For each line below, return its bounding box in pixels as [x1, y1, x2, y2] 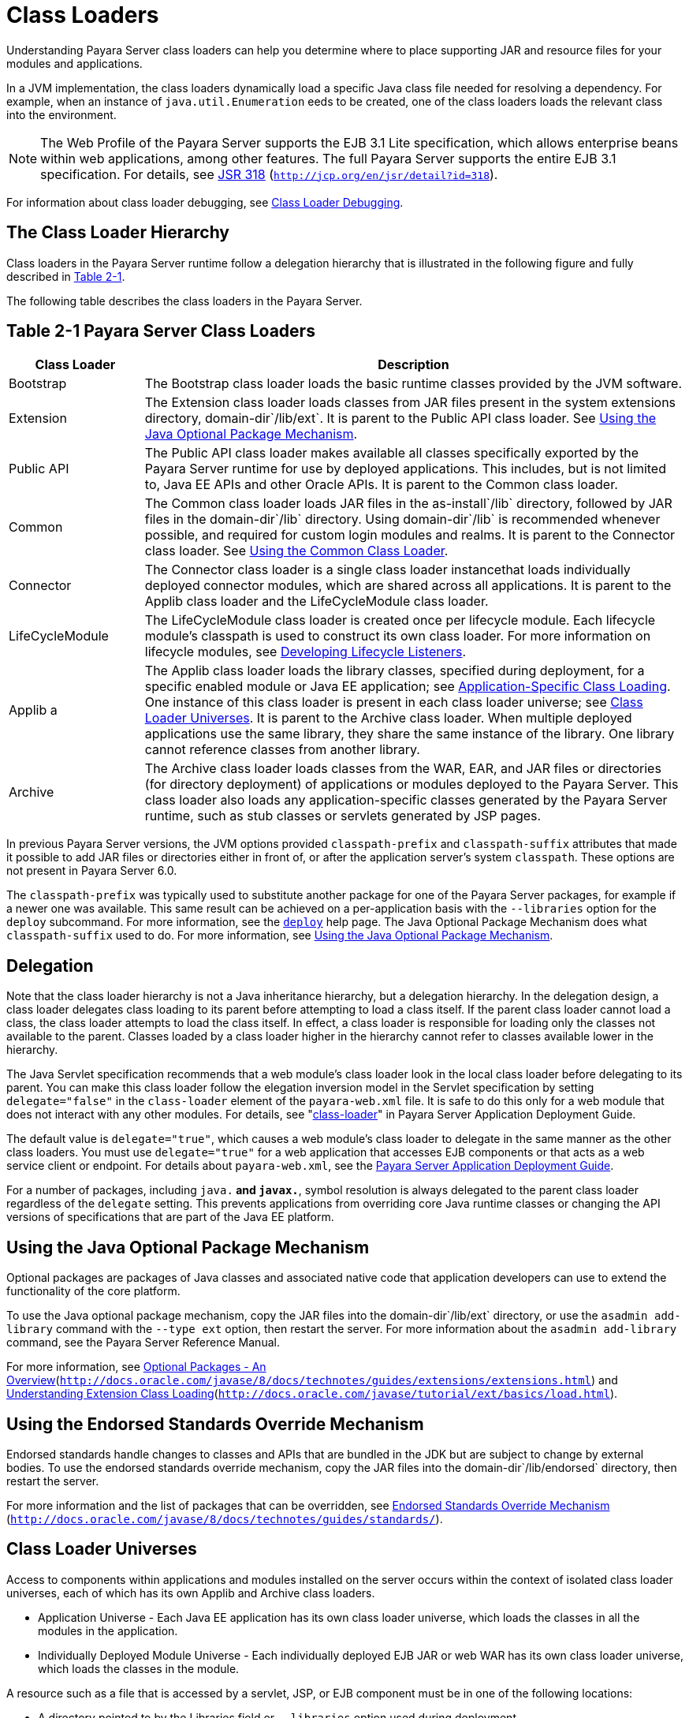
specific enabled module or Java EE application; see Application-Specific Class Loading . [144, 678, 671, 695]
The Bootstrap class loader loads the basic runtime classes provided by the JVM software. [144, 375, 683, 392]
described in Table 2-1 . [6, 269, 125, 283]
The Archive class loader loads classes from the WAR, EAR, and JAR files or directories [144, 760, 661, 777]
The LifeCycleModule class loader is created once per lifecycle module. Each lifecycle [144, 612, 656, 629]
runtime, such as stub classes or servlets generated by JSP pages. [144, 808, 542, 824]
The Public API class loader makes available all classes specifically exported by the [144, 445, 639, 461]
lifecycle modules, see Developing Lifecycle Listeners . [144, 644, 467, 660]
